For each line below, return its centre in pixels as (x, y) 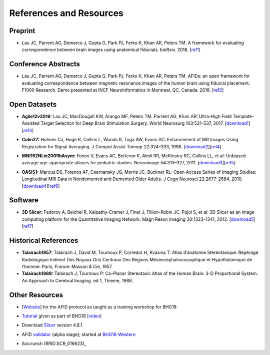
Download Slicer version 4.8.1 (52, 325)
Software (24, 200)
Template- (243, 116)
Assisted (31, 123)
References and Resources (66, 13)
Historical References (44, 241)
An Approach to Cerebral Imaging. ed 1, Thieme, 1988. (77, 280)
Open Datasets (33, 104)
